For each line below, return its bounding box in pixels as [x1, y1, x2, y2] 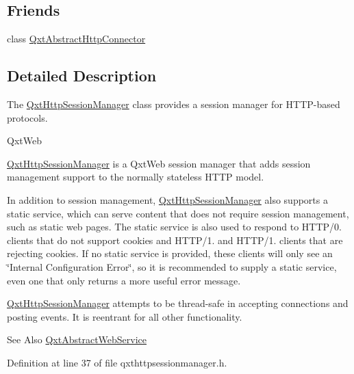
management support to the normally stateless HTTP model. [7, 170, 264, 184]
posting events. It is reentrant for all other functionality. [7, 309, 242, 323]
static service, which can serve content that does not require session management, [7, 206, 349, 220]
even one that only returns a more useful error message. [7, 273, 241, 287]
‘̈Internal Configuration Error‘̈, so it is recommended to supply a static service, [7, 259, 337, 273]
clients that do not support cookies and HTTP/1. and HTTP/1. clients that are [7, 232, 343, 247]
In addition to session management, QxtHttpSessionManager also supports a [7, 192, 328, 206]
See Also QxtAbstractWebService [7, 332, 147, 347]
